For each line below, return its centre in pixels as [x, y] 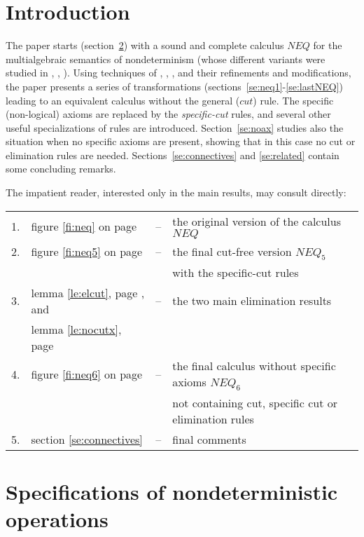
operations [57, 519]
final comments [209, 440]
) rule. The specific [293, 100]
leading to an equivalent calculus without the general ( [123, 100]
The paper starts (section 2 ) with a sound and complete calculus [145, 45]
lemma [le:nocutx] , [76, 329]
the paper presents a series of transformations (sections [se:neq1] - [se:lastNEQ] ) [174, 86]
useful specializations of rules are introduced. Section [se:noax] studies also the [175, 127]
